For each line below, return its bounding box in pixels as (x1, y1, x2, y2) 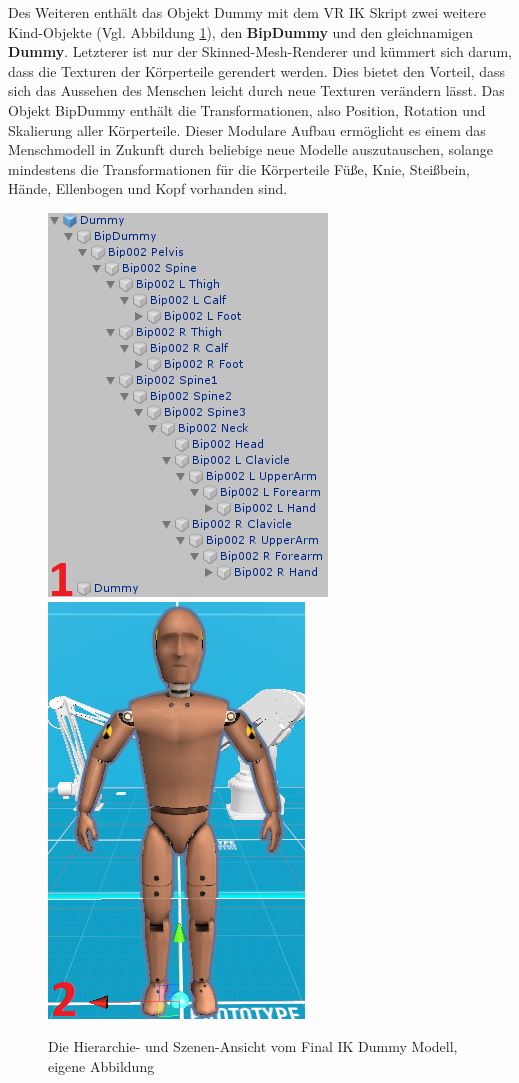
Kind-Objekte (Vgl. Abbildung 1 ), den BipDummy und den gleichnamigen (8, 21, 473, 42)
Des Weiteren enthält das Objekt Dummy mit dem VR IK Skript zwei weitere (8, 2, 486, 22)
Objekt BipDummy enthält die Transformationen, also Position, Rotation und (8, 99, 486, 120)
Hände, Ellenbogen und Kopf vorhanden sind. (8, 178, 288, 199)
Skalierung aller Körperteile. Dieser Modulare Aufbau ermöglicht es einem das (8, 119, 486, 140)
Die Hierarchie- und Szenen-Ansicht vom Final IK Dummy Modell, (48, 1036, 458, 1057)
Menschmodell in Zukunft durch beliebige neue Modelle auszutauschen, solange (8, 139, 493, 160)
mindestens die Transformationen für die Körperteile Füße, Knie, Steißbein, (8, 158, 470, 179)
